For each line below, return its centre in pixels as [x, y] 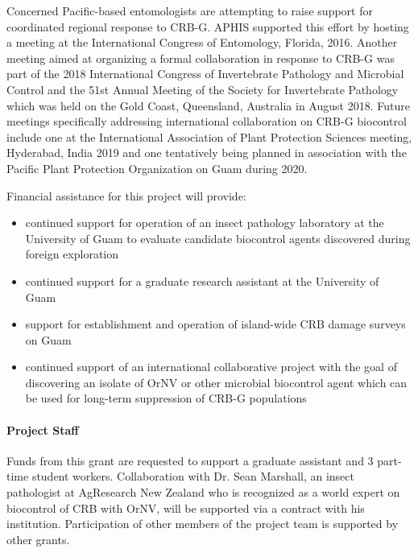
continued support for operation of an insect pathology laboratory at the [205, 223]
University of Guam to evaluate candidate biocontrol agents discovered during [218, 238]
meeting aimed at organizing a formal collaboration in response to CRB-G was [201, 58]
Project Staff [43, 429]
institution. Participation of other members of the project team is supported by [203, 524]
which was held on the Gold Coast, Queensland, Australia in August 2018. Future [208, 105]
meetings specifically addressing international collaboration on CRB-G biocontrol [207, 121]
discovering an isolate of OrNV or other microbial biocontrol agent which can [216, 382]
